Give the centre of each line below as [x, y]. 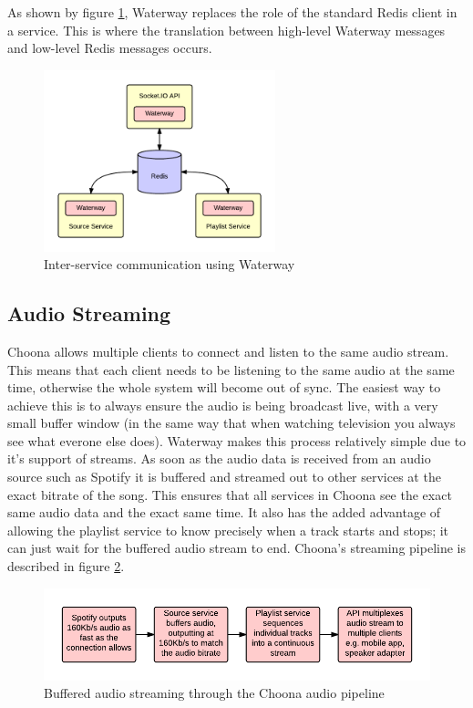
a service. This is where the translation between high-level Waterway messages [226, 30]
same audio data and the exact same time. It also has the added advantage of [224, 512]
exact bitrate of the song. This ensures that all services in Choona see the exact [230, 494]
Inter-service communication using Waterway [170, 264]
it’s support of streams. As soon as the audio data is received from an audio [219, 458]
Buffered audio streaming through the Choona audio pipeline [214, 693]
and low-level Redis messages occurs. [110, 48]
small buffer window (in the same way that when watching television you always [231, 423]
